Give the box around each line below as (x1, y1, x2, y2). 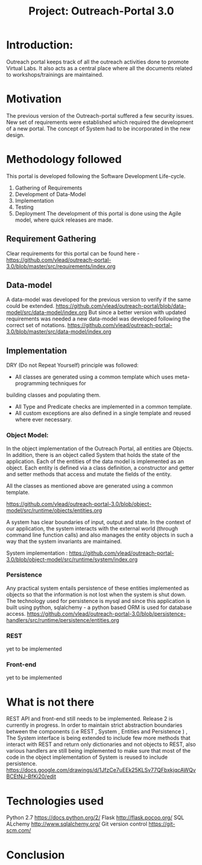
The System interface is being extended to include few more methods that (6, 735, 191, 742)
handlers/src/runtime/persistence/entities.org (6, 616, 119, 624)
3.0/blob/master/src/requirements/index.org (6, 263, 116, 270)
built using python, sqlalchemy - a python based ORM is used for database (6, 604, 192, 611)
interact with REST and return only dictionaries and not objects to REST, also (6, 741, 196, 748)
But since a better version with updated (88, 309, 186, 316)
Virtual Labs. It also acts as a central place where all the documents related (6, 65, 193, 72)
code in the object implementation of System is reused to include (6, 753, 168, 761)
